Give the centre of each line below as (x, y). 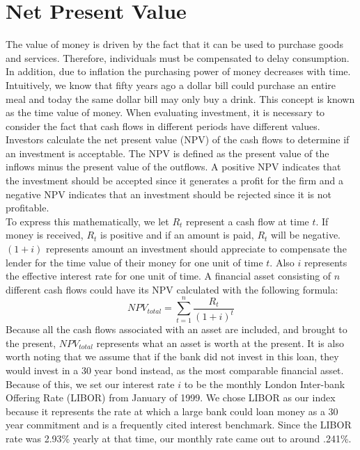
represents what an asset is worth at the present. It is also (220, 343)
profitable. (28, 208)
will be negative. (306, 235)
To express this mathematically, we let (87, 221)
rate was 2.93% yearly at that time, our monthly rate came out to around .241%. (179, 438)
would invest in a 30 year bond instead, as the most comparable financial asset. (175, 370)
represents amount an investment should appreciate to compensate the (196, 249)
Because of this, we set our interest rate (90, 384)
